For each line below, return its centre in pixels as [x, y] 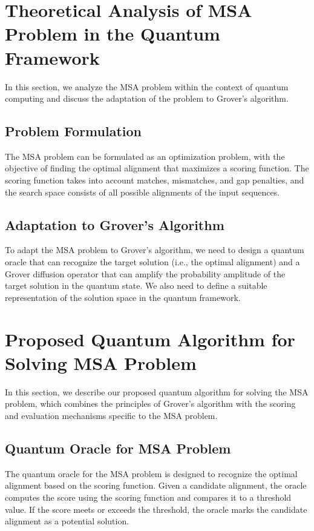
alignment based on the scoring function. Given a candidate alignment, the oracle [156, 485]
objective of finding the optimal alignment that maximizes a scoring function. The [157, 168]
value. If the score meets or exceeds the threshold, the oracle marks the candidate [156, 509]
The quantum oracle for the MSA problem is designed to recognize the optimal [151, 473]
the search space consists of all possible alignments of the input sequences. [142, 192]
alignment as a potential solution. [67, 521]
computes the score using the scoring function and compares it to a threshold [148, 497]
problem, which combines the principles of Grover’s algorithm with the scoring [150, 404]
